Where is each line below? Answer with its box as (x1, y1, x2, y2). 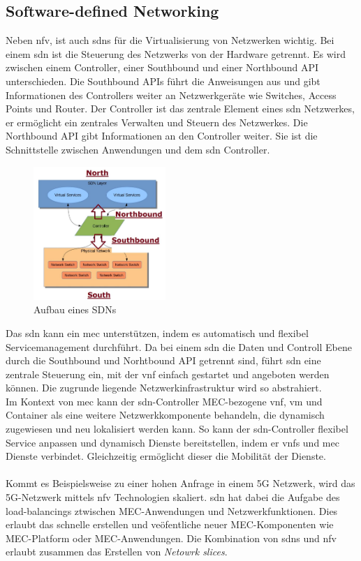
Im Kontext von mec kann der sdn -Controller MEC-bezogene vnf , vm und (6, 394, 323, 408)
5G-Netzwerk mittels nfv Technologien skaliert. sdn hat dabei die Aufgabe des (6, 490, 340, 504)
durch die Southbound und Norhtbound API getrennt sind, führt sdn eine (6, 353, 321, 368)
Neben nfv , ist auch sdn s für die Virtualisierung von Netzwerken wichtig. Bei (6, 33, 334, 47)
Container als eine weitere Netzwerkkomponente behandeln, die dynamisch (6, 407, 325, 422)
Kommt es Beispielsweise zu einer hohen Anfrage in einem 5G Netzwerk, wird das (6, 476, 355, 491)
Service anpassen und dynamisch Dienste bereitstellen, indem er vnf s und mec (6, 435, 339, 449)
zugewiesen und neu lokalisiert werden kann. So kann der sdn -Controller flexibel (6, 421, 348, 436)
